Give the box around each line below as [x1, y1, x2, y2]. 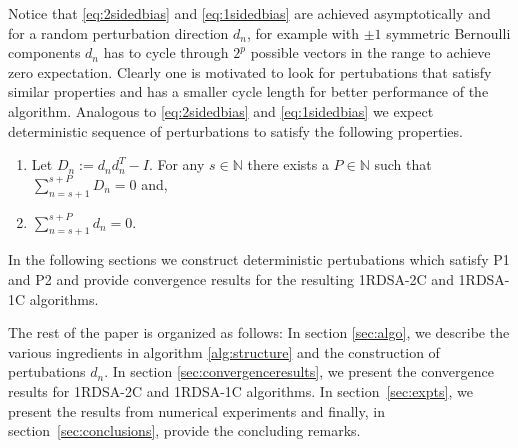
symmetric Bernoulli [386, 22, 511, 43]
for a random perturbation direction [8, 22, 229, 43]
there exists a [247, 154, 329, 175]
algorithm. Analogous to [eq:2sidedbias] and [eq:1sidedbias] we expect [8, 100, 434, 121]
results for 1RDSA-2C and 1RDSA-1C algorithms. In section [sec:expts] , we [8, 380, 473, 401]
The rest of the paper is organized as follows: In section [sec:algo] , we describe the [8, 322, 510, 343]
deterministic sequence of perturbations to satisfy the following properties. [8, 120, 463, 141]
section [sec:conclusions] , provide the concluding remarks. [8, 420, 361, 441]
